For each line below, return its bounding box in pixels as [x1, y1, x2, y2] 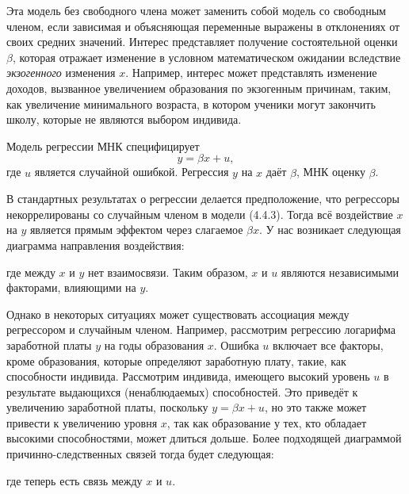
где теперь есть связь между [6, 472, 143, 488]
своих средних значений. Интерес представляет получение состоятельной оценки [6, 33, 398, 50]
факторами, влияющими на [6, 279, 136, 296]
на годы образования [104, 336, 204, 353]
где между [6, 263, 55, 280]
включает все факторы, [273, 336, 384, 353]
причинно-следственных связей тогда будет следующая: [6, 446, 274, 462]
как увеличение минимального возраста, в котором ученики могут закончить [6, 95, 376, 112]
